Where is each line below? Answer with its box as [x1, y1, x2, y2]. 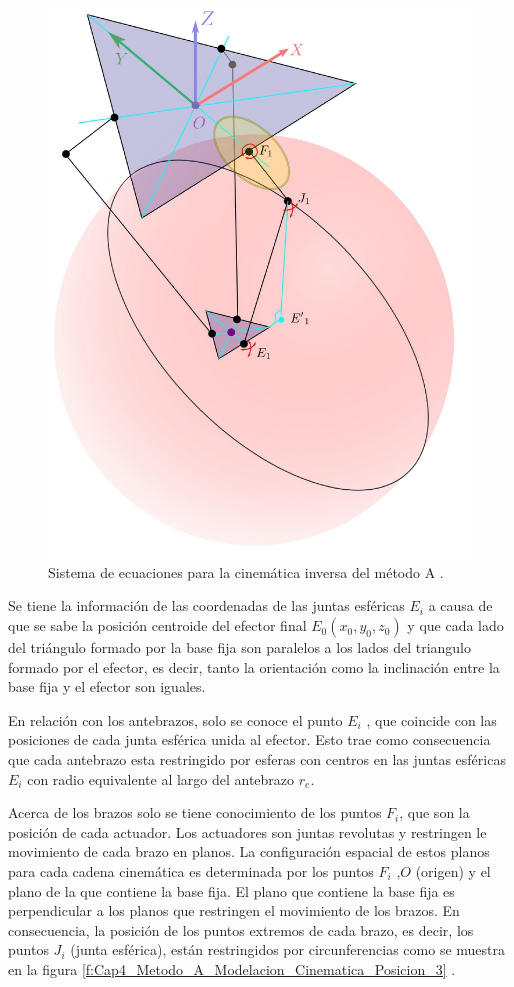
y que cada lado [407, 615, 504, 636]
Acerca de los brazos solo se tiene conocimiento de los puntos [8, 802, 382, 823]
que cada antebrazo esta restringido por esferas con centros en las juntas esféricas [8, 749, 506, 770]
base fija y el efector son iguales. [8, 676, 206, 697]
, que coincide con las [366, 709, 497, 730]
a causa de [428, 595, 493, 616]
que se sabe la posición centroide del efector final [8, 615, 307, 636]
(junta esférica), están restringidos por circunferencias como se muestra [70, 939, 505, 960]
